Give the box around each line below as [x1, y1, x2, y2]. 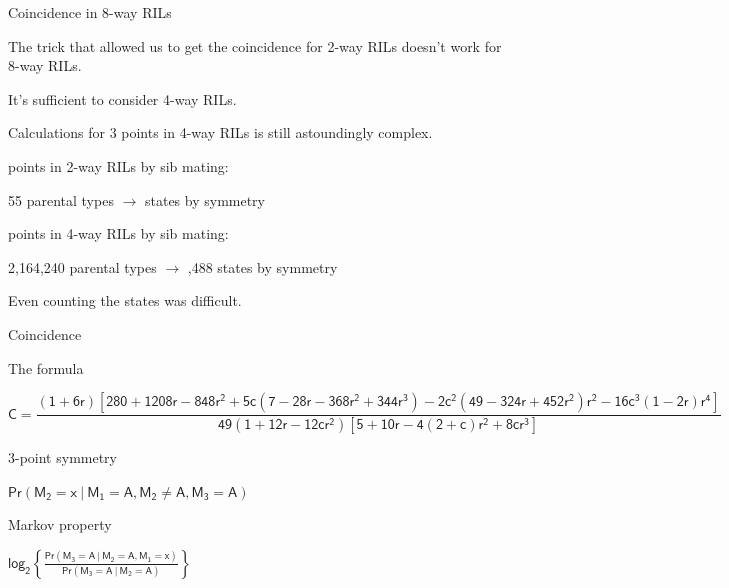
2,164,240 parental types [8, 256, 157, 277]
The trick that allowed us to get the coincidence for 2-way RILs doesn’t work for [8, 35, 502, 56]
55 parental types [8, 189, 114, 210]
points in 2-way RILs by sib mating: [8, 155, 229, 176]
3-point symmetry [8, 447, 118, 467]
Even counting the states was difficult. [8, 290, 242, 311]
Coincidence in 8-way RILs [8, 2, 172, 22]
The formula [8, 357, 84, 378]
